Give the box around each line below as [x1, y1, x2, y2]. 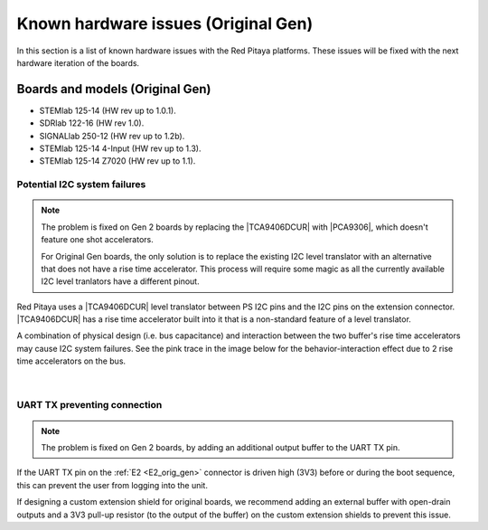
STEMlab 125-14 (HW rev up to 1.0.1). [39, 105, 176, 116]
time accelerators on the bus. [16, 355, 127, 366]
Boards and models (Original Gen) [16, 81, 211, 97]
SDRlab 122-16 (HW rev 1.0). [39, 118, 145, 128]
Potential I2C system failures [16, 178, 146, 191]
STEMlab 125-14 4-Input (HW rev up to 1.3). [39, 143, 202, 154]
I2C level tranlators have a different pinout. [41, 276, 200, 287]
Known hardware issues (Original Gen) [16, 14, 314, 33]
